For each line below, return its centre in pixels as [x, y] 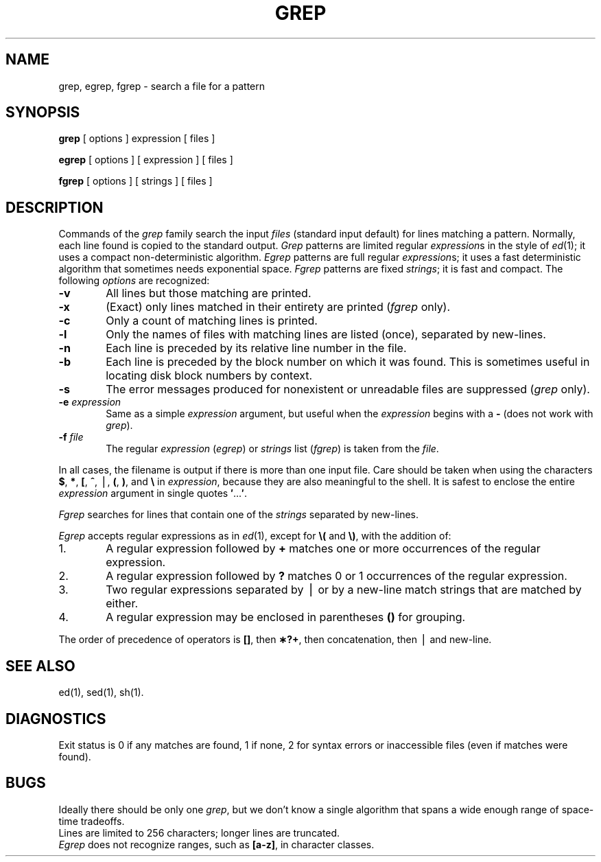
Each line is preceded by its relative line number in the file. [256, 348]
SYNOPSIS [43, 113]
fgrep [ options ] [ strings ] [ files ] [135, 181]
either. [122, 604]
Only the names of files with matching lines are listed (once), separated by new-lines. [326, 335]
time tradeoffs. [92, 821]
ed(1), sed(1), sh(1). [101, 692]
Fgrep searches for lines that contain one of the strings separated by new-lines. [239, 515]
